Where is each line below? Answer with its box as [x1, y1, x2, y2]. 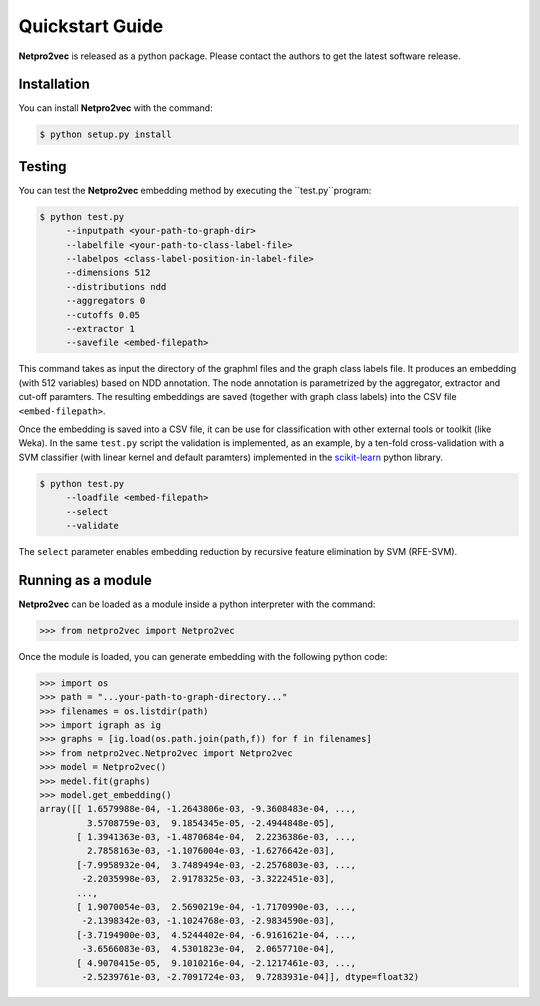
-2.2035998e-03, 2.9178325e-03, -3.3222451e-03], [81, 873, 335, 885]
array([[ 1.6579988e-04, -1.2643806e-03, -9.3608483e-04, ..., [39, 803, 357, 815]
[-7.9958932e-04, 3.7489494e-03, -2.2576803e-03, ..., [76, 859, 357, 870]
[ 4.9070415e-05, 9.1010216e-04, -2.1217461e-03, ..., [76, 957, 357, 969]
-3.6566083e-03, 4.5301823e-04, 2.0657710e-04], [81, 943, 335, 955]
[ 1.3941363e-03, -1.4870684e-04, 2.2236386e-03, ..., [76, 831, 357, 843]
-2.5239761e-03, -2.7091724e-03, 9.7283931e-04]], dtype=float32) [81, 971, 420, 982]
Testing [18, 158, 67, 175]
